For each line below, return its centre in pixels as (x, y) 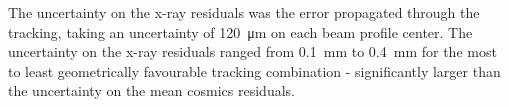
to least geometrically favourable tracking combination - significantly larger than (254, 70)
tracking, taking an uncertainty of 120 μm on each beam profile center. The (240, 31)
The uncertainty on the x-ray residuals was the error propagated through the (244, 12)
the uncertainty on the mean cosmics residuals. (151, 90)
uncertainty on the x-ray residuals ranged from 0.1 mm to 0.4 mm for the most (252, 51)
